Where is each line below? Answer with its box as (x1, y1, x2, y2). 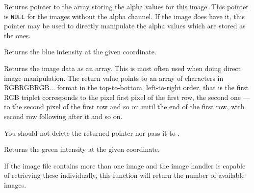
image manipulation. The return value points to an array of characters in (4, 72, 224, 83)
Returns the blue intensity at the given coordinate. (4, 47, 156, 57)
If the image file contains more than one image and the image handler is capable (4, 160, 246, 170)
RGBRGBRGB (4, 82, 50, 93)
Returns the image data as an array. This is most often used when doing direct (4, 63, 241, 73)
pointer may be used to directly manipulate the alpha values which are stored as (4, 21, 246, 31)
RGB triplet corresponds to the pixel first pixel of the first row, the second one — (4, 92, 250, 102)
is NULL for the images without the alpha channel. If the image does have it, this (4, 11, 245, 21)
